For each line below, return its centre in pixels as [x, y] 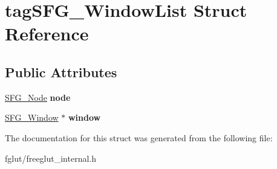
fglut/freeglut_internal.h [51, 158]
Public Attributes [61, 72]
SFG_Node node [38, 97]
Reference [47, 33]
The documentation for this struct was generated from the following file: [139, 137]
